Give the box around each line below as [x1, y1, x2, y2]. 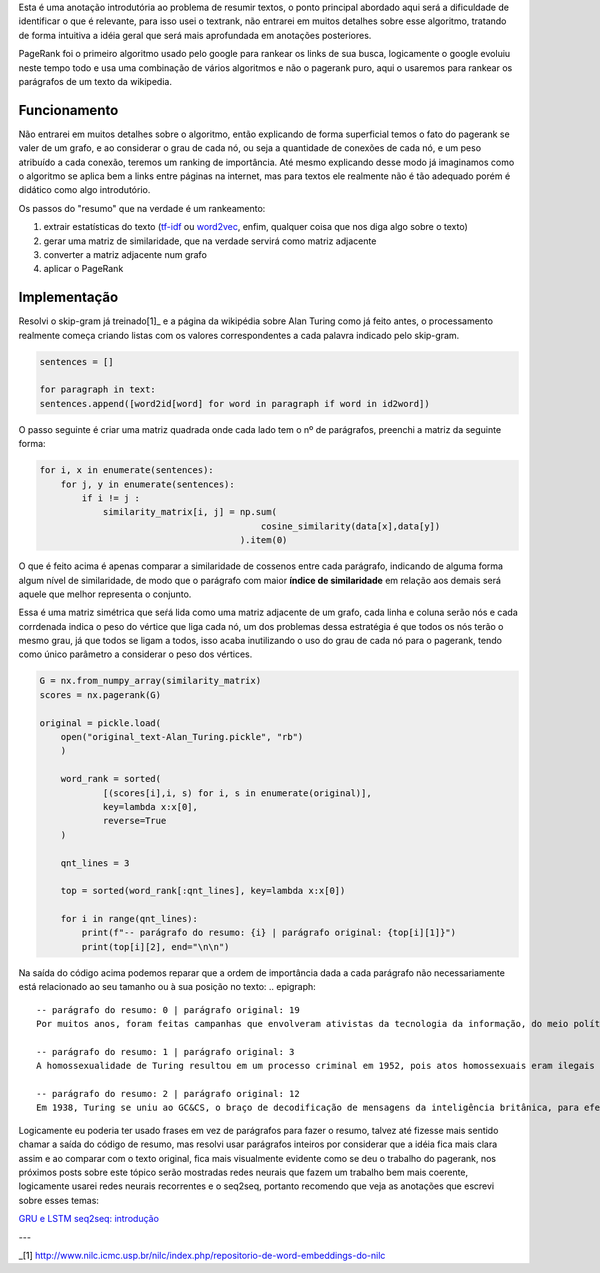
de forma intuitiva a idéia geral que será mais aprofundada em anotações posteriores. [18, 29, 372, 41]
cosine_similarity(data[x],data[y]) [260, 520, 441, 532]
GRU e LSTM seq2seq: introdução [18, 1213, 160, 1225]
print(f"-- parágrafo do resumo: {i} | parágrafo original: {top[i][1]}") [81, 927, 457, 939]
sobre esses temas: [18, 1194, 100, 1206]
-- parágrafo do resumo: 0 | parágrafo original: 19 [36, 1004, 300, 1015]
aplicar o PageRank [43, 263, 124, 275]
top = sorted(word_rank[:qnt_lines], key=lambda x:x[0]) [60, 885, 346, 897]
